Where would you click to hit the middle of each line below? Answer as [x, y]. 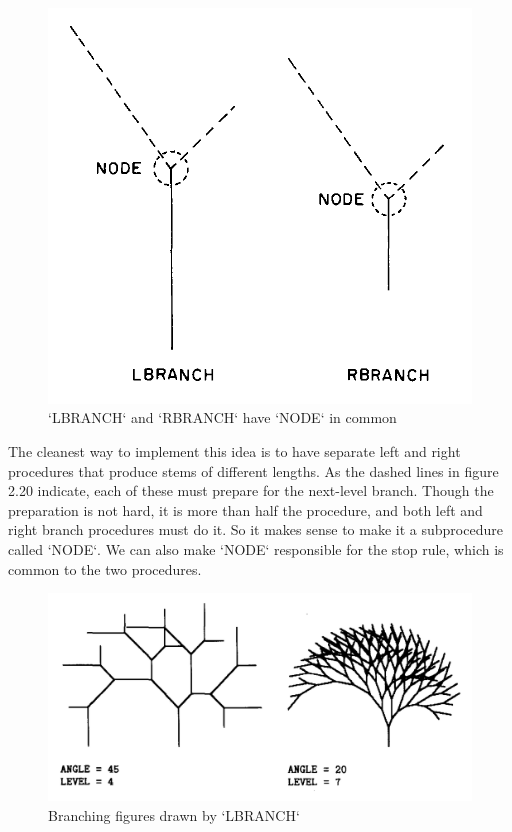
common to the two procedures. [105, 568]
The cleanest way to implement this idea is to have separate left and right [234, 451]
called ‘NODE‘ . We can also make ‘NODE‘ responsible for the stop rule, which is [256, 549]
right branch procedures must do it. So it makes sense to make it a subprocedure [255, 529]
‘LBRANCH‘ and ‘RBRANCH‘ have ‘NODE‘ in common [222, 417]
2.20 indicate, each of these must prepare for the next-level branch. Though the [251, 490]
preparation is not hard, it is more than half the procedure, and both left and [245, 509]
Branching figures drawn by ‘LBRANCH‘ [174, 814]
